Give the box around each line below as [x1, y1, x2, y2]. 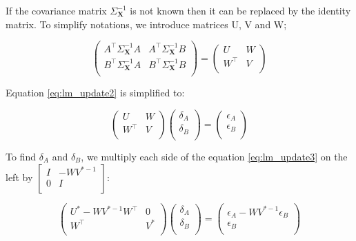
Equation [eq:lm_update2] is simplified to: [6, 85, 185, 100]
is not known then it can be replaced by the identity [130, 3, 351, 17]
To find [6, 149, 36, 163]
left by [6, 169, 33, 184]
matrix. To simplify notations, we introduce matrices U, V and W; [6, 17, 287, 31]
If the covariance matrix [6, 3, 107, 17]
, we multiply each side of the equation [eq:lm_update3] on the [81, 149, 348, 163]
